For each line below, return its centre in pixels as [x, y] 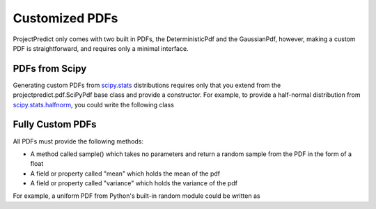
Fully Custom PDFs [55, 124]
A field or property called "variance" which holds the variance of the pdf [134, 183]
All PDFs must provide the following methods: [78, 141]
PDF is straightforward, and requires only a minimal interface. [101, 48]
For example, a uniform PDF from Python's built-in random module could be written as [136, 196]
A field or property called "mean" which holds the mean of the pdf [125, 173]
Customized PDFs [65, 18]
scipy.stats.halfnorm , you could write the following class [93, 104]
